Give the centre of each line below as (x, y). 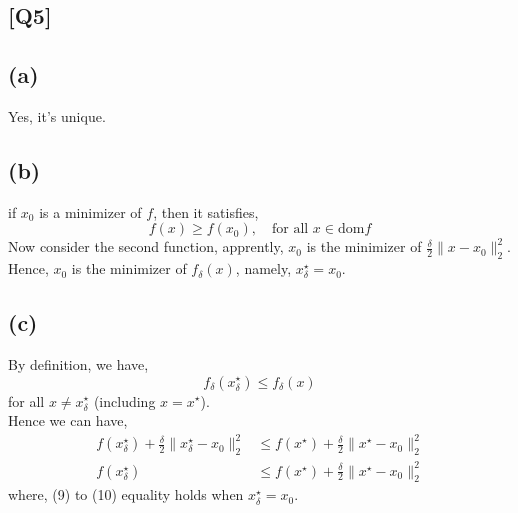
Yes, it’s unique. (57, 115)
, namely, (263, 268)
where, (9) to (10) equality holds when (126, 494)
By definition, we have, (78, 363)
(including (124, 400)
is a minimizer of (90, 211)
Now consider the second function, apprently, (146, 246)
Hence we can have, (68, 420)
